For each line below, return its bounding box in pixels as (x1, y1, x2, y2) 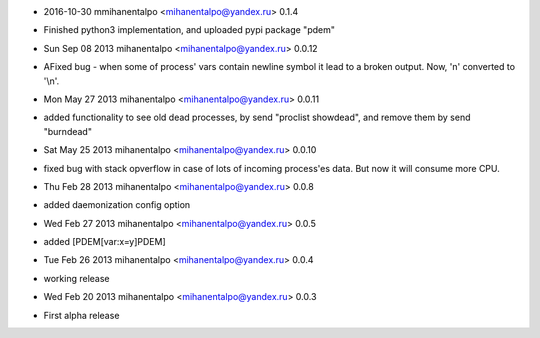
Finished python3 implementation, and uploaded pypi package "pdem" (43, 24, 335, 36)
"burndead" (43, 125, 92, 137)
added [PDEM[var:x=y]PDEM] (43, 236, 167, 248)
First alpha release (43, 309, 120, 321)
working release (43, 272, 110, 284)
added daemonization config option (43, 199, 191, 211)
